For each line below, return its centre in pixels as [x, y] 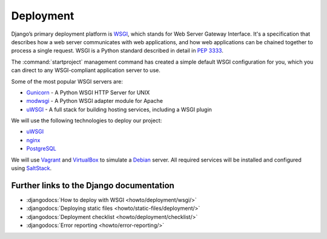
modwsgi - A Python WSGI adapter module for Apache [95, 101]
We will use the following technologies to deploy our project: [87, 120]
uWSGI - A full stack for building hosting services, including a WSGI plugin [119, 110]
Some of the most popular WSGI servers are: [67, 81]
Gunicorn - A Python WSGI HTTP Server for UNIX [88, 92]
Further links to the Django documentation [93, 185]
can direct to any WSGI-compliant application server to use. [86, 70]
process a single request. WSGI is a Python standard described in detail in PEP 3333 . [117, 51]
